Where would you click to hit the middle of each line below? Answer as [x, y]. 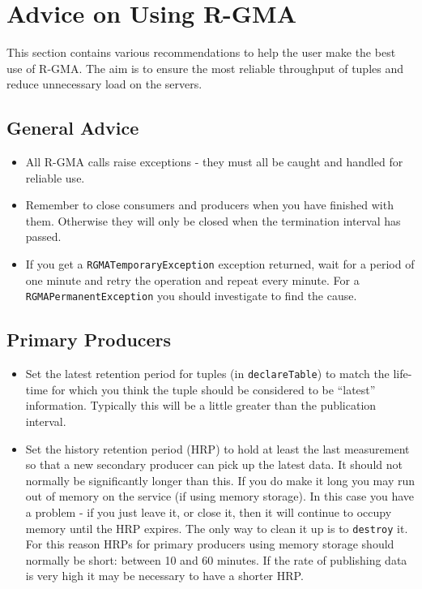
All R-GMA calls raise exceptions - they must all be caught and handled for [214, 162]
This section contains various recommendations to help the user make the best [201, 52]
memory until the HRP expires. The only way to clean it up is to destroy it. [217, 528]
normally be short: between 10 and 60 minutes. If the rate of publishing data [216, 559]
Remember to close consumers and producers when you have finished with [209, 205]
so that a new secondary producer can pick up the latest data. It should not [214, 464]
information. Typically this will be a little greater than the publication [201, 405]
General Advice [73, 128]
